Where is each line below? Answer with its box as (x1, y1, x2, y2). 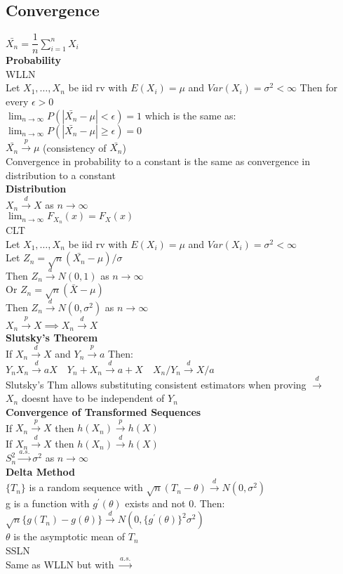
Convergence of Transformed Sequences (6, 404, 201, 419)
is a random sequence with (29, 480, 143, 495)
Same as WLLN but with (6, 557, 114, 572)
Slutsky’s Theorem (6, 330, 98, 345)
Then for (300, 80, 337, 95)
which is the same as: (144, 107, 236, 122)
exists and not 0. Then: (125, 495, 225, 510)
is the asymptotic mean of (13, 529, 126, 544)
